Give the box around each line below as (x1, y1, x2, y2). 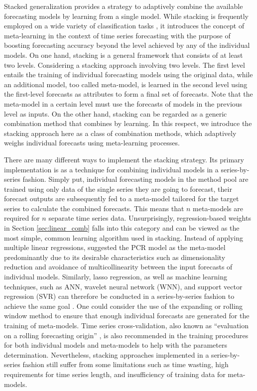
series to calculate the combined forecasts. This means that (4, 203, 184, 213)
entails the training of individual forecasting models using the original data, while (4, 69, 253, 80)
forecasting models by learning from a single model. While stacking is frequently (4, 10, 249, 21)
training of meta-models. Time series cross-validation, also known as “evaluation (4, 320, 249, 330)
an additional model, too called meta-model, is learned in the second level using (4, 79, 248, 89)
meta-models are (193, 203, 243, 213)
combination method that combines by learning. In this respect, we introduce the (4, 118, 252, 129)
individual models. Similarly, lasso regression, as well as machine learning (4, 271, 227, 282)
